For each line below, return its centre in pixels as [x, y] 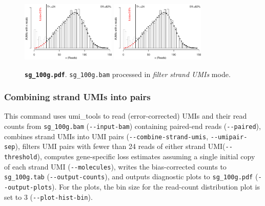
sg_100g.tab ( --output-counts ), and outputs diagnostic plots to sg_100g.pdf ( [131, 176]
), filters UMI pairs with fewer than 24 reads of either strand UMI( [120, 146]
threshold [21, 157]
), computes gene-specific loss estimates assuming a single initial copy [146, 156]
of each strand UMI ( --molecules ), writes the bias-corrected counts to [115, 166]
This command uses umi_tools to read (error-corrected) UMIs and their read [126, 116]
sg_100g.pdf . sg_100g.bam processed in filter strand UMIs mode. [128, 74]
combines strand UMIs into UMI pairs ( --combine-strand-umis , [106, 136]
